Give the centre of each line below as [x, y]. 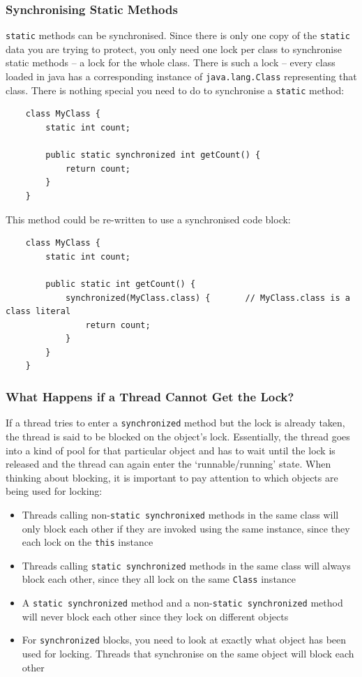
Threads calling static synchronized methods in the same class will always [186, 565]
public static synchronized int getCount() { [153, 155]
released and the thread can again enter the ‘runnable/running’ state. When [168, 464]
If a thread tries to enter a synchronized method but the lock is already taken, [175, 423]
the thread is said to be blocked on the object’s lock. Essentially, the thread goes [178, 436]
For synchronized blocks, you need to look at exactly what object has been [184, 640]
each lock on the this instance [88, 542]
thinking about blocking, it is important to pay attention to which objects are [172, 477]
